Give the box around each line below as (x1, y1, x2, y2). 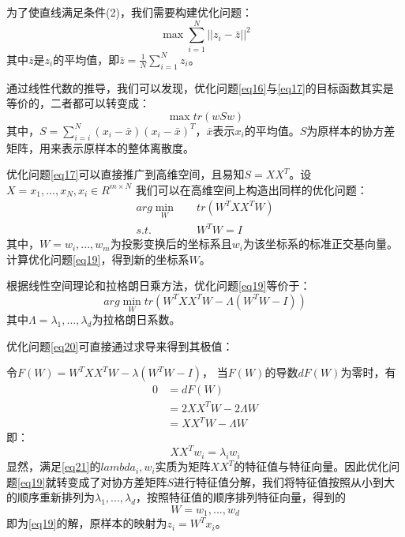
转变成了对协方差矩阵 (56, 473, 167, 490)
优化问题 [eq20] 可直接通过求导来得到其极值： (6, 337, 234, 354)
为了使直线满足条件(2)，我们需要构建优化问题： (6, 4, 253, 20)
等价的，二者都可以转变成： (6, 95, 150, 111)
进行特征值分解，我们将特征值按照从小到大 (174, 473, 395, 490)
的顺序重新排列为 (6, 489, 95, 505)
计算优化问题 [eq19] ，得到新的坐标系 (6, 250, 189, 267)
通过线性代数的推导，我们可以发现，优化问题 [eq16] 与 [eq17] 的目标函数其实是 (6, 79, 394, 96)
